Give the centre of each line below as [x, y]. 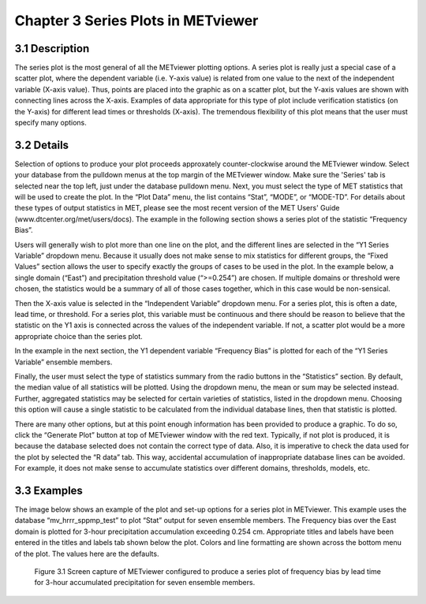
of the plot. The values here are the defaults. [87, 554]
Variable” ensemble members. [64, 362]
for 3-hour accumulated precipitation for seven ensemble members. [145, 583]
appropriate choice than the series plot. [79, 336]
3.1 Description [52, 48]
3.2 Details [42, 145]
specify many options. [50, 123]
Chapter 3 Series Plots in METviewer [136, 21]
